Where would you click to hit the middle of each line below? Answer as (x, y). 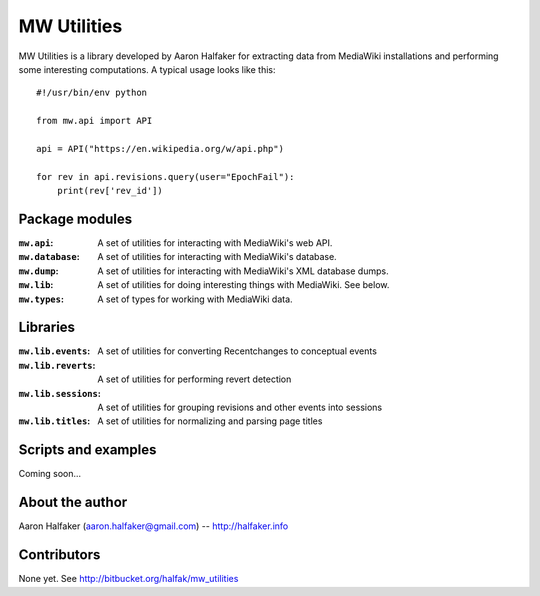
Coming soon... (50, 474)
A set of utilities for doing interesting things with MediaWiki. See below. (243, 285)
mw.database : (49, 257)
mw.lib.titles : (54, 421)
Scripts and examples (87, 450)
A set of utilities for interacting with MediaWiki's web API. (215, 242)
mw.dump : (38, 271)
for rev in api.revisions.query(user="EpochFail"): (165, 176)
